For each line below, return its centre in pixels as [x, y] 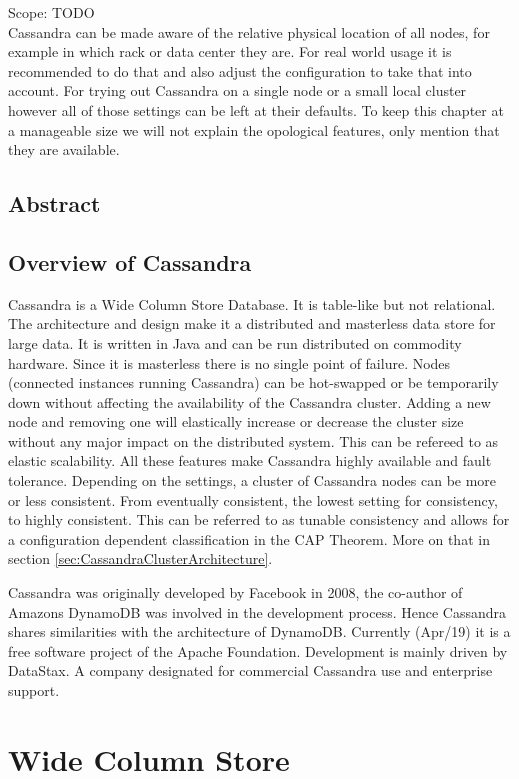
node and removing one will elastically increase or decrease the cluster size [236, 421]
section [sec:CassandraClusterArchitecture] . [140, 558]
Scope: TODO [51, 12]
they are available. [64, 149]
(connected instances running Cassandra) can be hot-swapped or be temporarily [253, 382]
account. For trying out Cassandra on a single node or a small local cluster [237, 90]
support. [34, 690]
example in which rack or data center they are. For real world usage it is [230, 51]
